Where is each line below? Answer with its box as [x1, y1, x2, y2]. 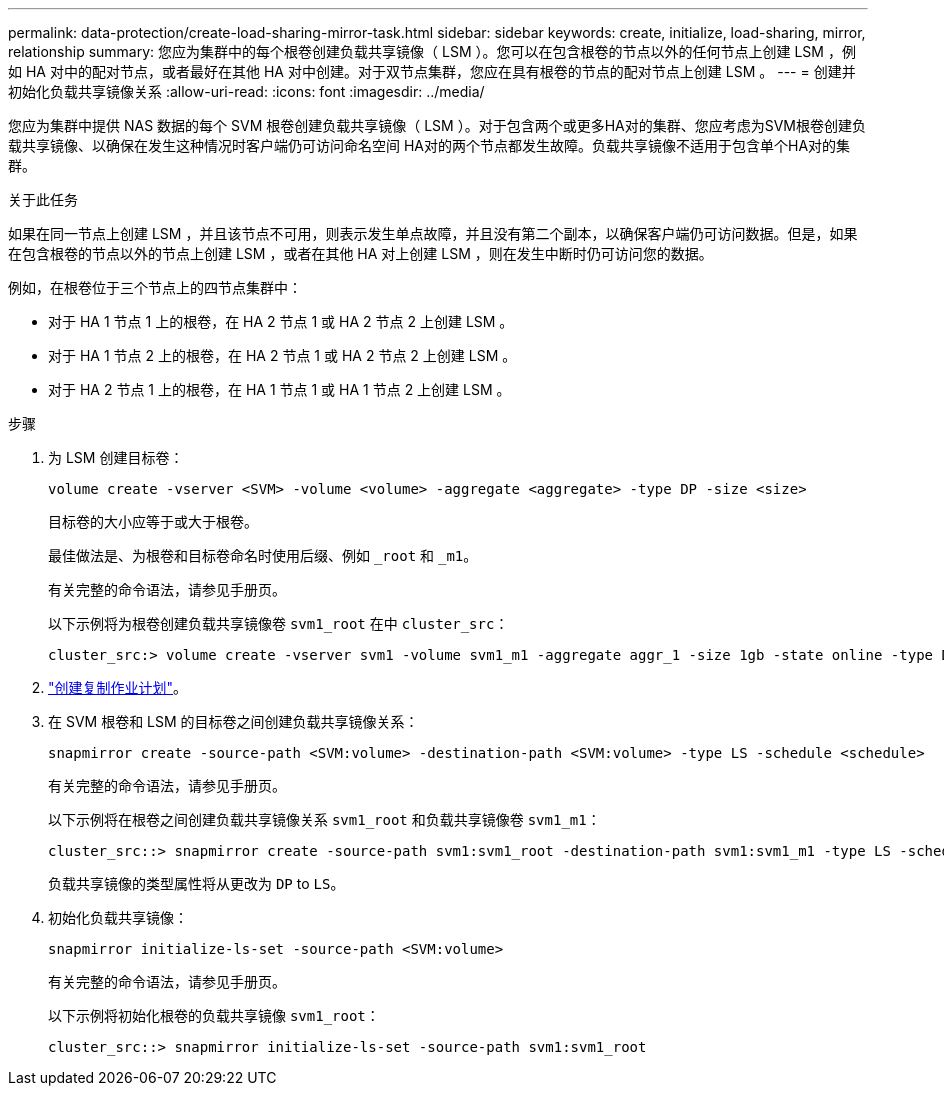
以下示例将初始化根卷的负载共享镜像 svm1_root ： [48, 1007, 380, 1024]
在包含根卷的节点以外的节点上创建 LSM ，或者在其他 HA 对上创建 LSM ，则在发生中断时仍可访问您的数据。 [8, 245, 713, 262]
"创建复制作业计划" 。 [48, 679, 188, 696]
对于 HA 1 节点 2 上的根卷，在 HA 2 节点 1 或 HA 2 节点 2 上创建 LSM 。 [48, 347, 517, 364]
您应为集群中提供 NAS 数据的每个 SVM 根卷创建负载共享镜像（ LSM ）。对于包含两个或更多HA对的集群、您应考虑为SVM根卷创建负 [8, 117, 866, 134]
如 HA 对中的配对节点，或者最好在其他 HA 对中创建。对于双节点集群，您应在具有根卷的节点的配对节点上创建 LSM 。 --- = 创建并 [8, 63, 856, 80]
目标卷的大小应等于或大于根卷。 [48, 513, 258, 530]
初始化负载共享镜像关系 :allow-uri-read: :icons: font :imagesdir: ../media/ [8, 83, 485, 100]
